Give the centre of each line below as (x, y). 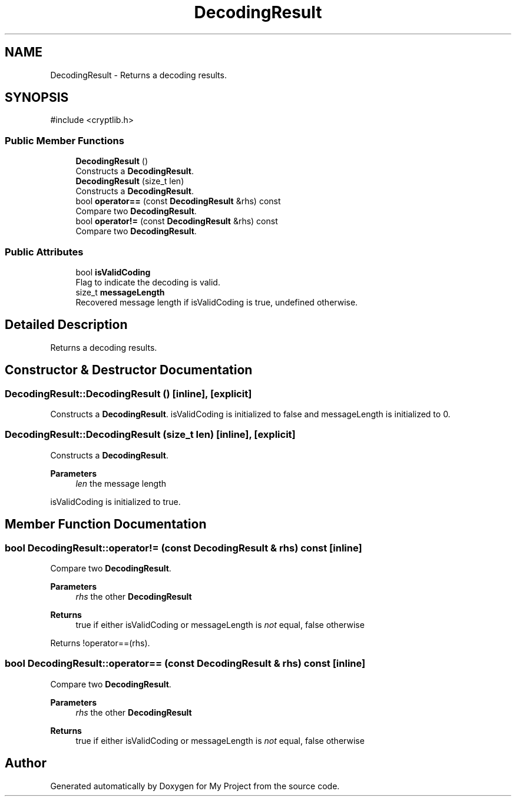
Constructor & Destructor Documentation (129, 370)
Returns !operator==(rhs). (100, 643)
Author (26, 763)
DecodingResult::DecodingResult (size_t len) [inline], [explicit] (150, 435)
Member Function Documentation (106, 524)
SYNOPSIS (37, 98)
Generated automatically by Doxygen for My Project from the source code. (195, 786)
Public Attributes (44, 252)
